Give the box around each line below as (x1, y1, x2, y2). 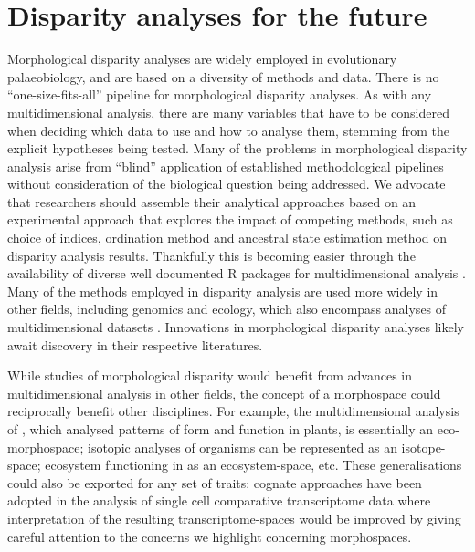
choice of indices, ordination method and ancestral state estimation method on (7, 228, 448, 247)
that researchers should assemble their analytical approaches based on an (7, 192, 417, 211)
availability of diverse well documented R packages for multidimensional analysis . (7, 264, 466, 283)
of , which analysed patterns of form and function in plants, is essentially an (7, 420, 434, 438)
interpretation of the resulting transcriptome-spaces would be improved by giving (7, 508, 461, 527)
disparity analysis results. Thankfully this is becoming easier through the (7, 245, 416, 265)
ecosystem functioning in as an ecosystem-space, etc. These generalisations (45, 455, 462, 474)
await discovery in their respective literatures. (7, 335, 263, 354)
